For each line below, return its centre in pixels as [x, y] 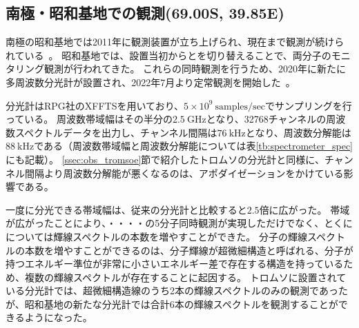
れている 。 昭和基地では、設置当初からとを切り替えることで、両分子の [168, 55]
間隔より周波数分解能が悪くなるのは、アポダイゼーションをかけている [184, 173]
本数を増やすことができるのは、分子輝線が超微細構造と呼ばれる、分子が [189, 250]
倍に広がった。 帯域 [304, 209]
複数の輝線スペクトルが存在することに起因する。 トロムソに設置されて [185, 277]
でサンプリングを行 [309, 105]
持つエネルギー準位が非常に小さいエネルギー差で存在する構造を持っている [175, 264]
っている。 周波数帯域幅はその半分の [89, 119]
